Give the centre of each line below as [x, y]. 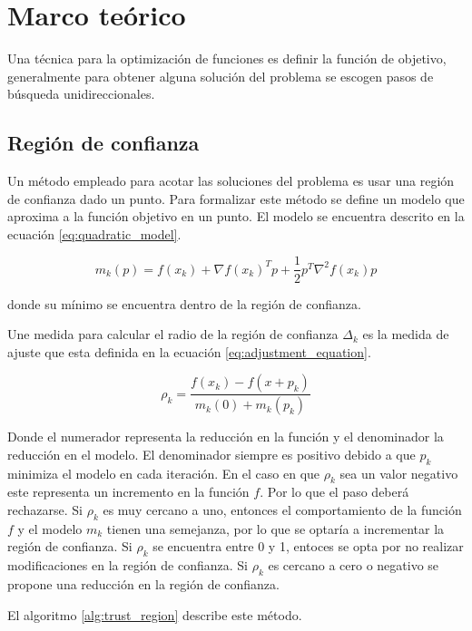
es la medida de [406, 334]
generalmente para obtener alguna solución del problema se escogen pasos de [221, 76]
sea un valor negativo [399, 473]
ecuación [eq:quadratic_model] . [94, 233]
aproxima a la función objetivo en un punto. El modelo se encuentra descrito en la [236, 216]
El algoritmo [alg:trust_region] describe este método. [155, 614]
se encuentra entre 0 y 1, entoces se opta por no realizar [308, 546]
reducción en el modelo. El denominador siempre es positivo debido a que [211, 454]
